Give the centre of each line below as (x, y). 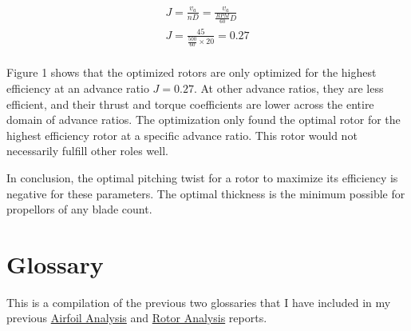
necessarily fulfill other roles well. (87, 151)
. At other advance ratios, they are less (288, 88)
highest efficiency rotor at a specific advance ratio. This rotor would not (182, 135)
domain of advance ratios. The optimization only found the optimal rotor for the (204, 120)
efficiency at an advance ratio (78, 88)
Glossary (55, 263)
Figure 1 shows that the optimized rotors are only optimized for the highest (192, 72)
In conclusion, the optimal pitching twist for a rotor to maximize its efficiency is (202, 177)
